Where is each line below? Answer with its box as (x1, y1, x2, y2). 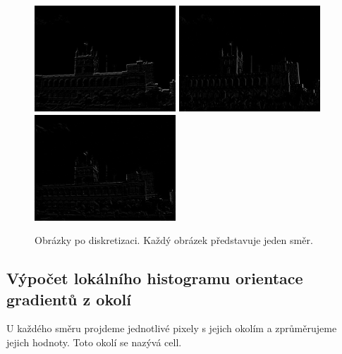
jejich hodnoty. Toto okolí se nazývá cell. (6, 334, 182, 349)
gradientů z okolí (6, 288, 131, 310)
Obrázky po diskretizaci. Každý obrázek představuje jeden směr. (35, 233, 313, 248)
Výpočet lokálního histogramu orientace (6, 267, 303, 289)
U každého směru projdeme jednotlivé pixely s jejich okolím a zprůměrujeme (6, 321, 337, 336)
